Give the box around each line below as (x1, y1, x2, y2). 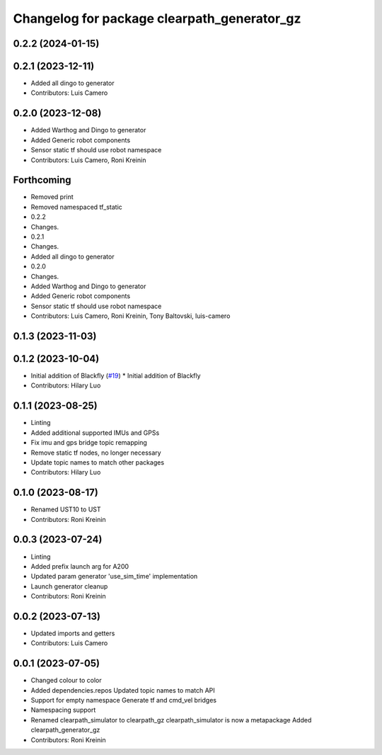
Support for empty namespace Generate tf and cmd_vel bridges (30, 696, 217, 705)
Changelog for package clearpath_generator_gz (13, 11, 301, 26)
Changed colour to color (30, 676, 102, 685)
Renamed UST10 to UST (30, 505, 102, 513)
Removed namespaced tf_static (30, 203, 123, 211)
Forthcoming (13, 174, 71, 186)
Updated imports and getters (30, 629, 115, 637)
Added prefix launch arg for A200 (30, 562, 129, 570)
